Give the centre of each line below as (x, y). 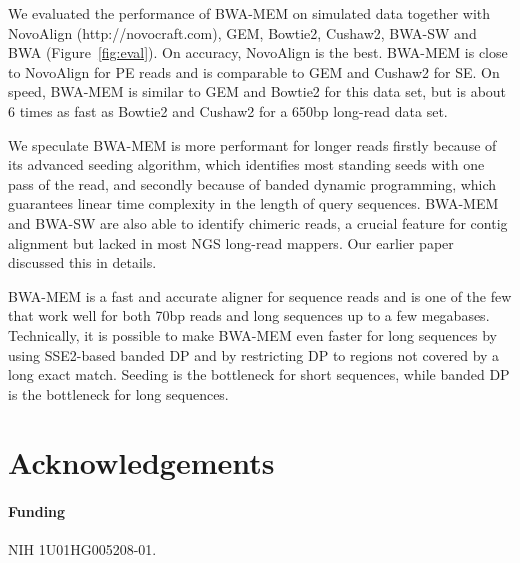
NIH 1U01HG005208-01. (82, 549)
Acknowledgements (141, 462)
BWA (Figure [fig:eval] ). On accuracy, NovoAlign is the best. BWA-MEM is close (258, 52)
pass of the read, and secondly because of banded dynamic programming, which (252, 183)
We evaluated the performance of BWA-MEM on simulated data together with (249, 13)
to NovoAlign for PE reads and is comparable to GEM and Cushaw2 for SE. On (254, 71)
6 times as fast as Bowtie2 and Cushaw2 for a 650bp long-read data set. (228, 110)
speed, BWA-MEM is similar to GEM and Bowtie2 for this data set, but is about (257, 91)
